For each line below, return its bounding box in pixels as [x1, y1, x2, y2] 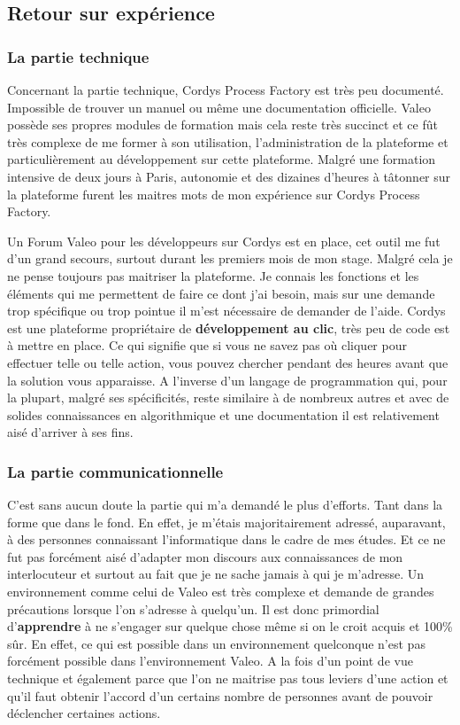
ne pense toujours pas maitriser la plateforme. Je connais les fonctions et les [7, 266, 419, 285]
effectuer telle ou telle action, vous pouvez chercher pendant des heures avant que [7, 353, 448, 371]
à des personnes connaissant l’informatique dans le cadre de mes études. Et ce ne [7, 530, 446, 549]
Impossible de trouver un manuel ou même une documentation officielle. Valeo [7, 97, 431, 116]
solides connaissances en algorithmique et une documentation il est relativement [7, 405, 440, 424]
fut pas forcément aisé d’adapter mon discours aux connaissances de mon [7, 547, 403, 565]
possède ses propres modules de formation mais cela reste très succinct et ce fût [7, 115, 438, 134]
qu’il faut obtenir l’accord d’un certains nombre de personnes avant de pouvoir [7, 686, 433, 705]
